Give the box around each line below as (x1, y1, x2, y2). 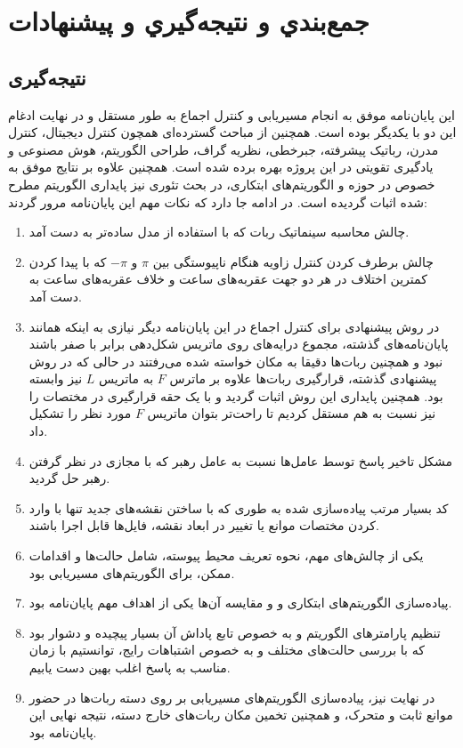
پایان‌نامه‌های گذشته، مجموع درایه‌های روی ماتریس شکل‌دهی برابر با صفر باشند (28, 334, 449, 353)
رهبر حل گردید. (28, 469, 110, 487)
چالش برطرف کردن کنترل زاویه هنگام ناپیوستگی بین (152, 252, 434, 270)
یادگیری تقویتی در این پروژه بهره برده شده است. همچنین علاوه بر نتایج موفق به (8, 157, 434, 176)
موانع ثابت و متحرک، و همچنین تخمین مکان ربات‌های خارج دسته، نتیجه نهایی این (28, 705, 453, 724)
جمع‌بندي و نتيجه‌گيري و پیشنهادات (8, 3, 370, 39)
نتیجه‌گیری (8, 63, 86, 91)
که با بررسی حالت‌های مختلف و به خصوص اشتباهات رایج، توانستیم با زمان (28, 640, 425, 659)
